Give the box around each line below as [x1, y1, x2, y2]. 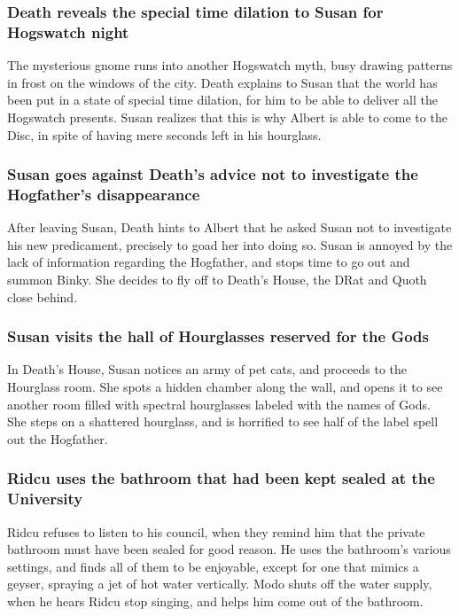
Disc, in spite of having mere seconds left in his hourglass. [7, 125, 322, 144]
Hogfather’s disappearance [7, 183, 200, 205]
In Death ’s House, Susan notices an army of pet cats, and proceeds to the [7, 360, 408, 378]
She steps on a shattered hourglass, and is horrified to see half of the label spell [7, 412, 439, 431]
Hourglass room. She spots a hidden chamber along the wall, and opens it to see [7, 378, 443, 396]
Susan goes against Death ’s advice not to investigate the [7, 163, 418, 185]
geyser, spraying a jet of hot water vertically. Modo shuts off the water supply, [7, 574, 432, 593]
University [7, 487, 83, 510]
